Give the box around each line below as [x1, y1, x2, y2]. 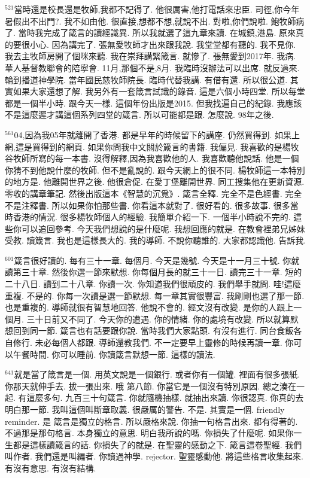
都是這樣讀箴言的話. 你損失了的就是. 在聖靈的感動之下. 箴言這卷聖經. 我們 [13, 438, 302, 450]
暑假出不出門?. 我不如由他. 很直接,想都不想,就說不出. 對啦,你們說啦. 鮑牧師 [5, 14, 296, 27]
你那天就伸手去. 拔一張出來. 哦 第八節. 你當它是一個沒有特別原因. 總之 [5, 379, 279, 392]
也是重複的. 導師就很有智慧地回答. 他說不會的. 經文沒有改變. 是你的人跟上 [5, 301, 294, 313]
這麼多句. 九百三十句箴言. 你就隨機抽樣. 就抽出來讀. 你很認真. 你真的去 [26, 391, 304, 404]
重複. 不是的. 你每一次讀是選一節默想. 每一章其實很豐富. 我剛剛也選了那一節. [5, 289, 305, 302]
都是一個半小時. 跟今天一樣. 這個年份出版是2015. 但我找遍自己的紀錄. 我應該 [5, 96, 302, 109]
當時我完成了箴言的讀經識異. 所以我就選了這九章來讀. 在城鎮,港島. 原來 [18, 26, 296, 39]
